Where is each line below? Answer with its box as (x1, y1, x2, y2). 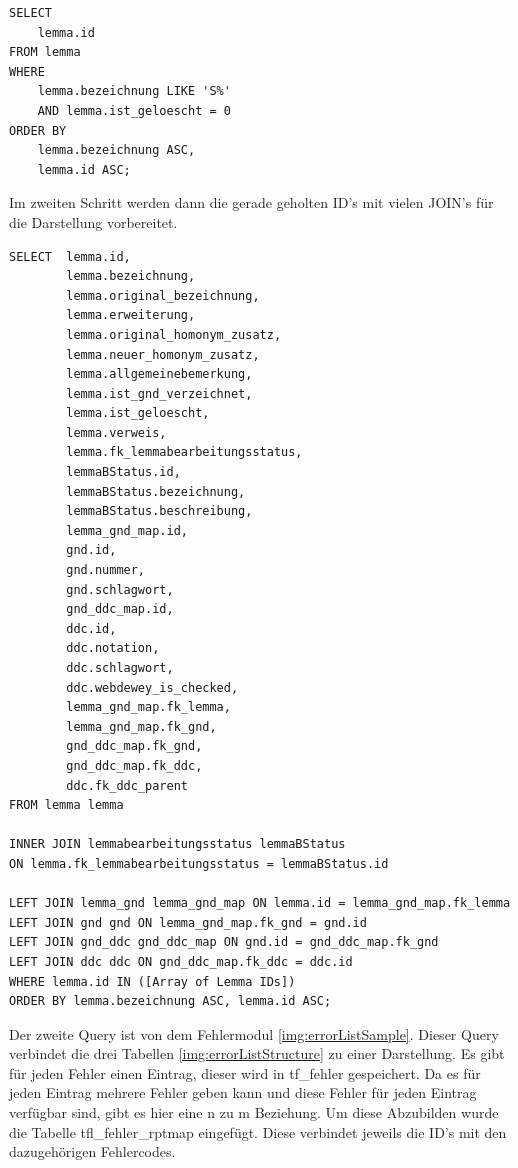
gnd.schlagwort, (66, 582, 174, 597)
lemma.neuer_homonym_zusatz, (66, 347, 260, 362)
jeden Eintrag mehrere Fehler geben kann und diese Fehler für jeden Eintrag (9, 1082, 477, 1103)
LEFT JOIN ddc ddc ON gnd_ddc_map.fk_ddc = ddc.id (9, 954, 353, 969)
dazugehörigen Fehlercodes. (9, 1141, 176, 1162)
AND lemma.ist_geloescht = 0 (37, 103, 231, 118)
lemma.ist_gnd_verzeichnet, (66, 386, 253, 401)
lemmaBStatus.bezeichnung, (66, 484, 246, 499)
